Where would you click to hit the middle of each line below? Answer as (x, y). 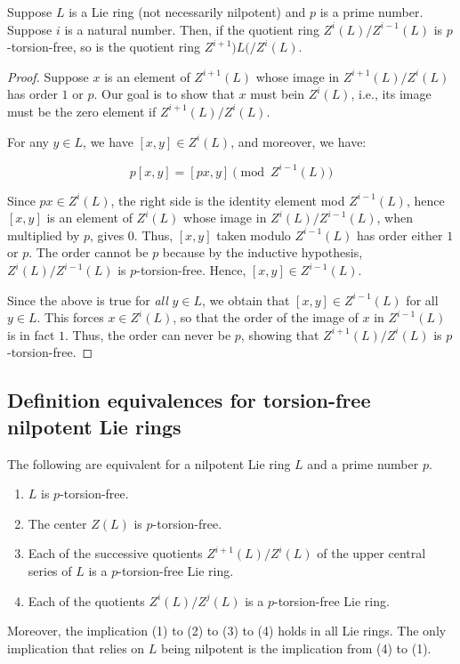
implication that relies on (76, 648)
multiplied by (44, 235)
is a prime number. (371, 12)
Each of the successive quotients (115, 553)
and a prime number (363, 463)
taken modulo (254, 235)
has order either (399, 235)
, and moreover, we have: (299, 141)
